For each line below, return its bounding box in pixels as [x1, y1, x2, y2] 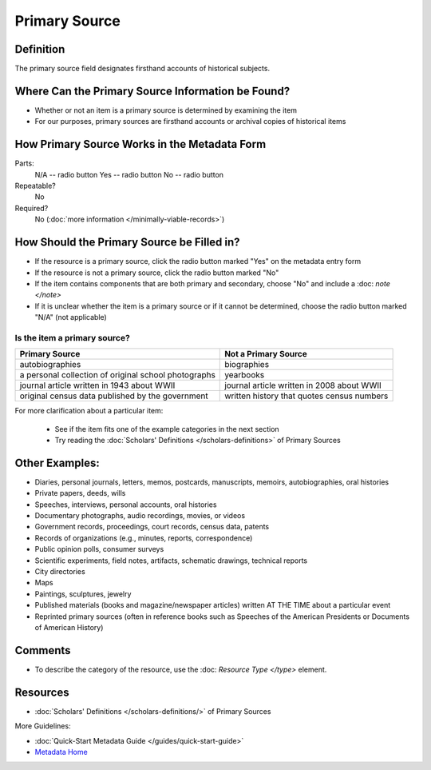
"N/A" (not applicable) [34, 313, 107, 322]
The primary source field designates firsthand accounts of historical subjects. [14, 64, 271, 74]
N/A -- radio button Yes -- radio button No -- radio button [34, 170, 223, 179]
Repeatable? [14, 181, 56, 191]
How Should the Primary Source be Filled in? [14, 236, 240, 249]
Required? [14, 203, 49, 213]
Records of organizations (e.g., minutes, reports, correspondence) [34, 533, 253, 543]
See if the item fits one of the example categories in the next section [54, 424, 279, 433]
